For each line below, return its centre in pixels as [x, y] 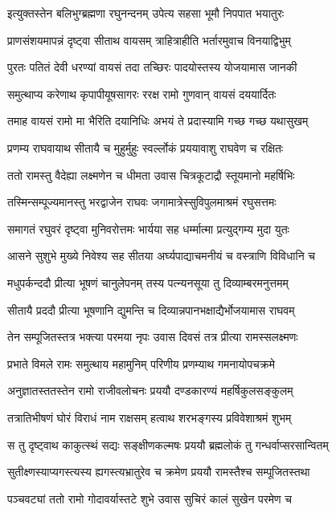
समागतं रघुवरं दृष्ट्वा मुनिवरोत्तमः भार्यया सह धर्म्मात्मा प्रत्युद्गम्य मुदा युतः [148, 228]
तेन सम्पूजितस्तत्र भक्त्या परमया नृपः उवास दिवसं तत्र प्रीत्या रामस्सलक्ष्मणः [153, 337]
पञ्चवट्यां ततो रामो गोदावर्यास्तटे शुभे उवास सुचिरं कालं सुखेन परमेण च [150, 498]
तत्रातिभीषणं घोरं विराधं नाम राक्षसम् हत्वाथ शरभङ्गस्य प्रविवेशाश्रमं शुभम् [150, 417]
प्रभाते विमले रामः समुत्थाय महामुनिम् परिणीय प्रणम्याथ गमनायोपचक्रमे [141, 363]
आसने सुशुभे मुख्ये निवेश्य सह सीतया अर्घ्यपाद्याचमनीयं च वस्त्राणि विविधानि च [161, 256]
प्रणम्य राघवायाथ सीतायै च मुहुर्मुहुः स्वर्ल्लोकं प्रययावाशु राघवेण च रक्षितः [145, 147]
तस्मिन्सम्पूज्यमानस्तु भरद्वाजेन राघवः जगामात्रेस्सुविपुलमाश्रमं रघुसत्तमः [142, 202]
